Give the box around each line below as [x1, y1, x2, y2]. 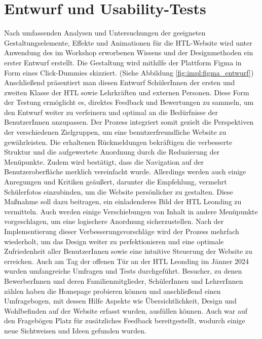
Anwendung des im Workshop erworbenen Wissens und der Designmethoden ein [4, 47, 253, 58]
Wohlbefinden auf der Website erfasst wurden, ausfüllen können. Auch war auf [4, 305, 248, 316]
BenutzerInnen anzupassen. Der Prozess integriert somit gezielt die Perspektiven [4, 117, 254, 127]
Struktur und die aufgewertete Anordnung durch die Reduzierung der [4, 146, 220, 157]
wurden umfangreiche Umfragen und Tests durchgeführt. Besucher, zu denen [4, 266, 242, 276]
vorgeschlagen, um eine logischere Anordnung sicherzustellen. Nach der [4, 216, 224, 227]
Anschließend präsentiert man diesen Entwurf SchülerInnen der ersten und [4, 77, 235, 88]
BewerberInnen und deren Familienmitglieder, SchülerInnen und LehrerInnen [4, 275, 243, 286]
